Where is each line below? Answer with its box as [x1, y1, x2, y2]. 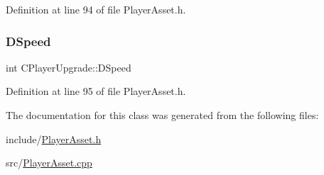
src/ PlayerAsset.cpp [6, 155, 92, 170]
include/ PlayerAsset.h [6, 131, 102, 146]
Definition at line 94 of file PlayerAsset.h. [6, 2, 186, 16]
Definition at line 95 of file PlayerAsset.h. [6, 84, 186, 98]
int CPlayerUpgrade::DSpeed [6, 60, 131, 74]
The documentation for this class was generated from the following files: [6, 108, 319, 122]
